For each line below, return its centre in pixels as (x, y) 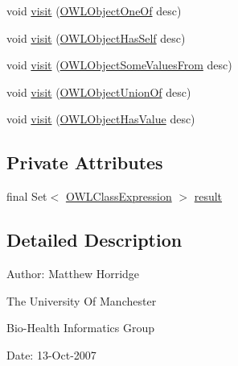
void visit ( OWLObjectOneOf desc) (94, 10)
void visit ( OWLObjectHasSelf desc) (96, 37)
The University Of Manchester (82, 300)
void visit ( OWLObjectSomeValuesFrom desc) (119, 65)
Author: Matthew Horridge (73, 273)
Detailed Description (94, 240)
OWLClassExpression (119, 196)
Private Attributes (85, 162)
